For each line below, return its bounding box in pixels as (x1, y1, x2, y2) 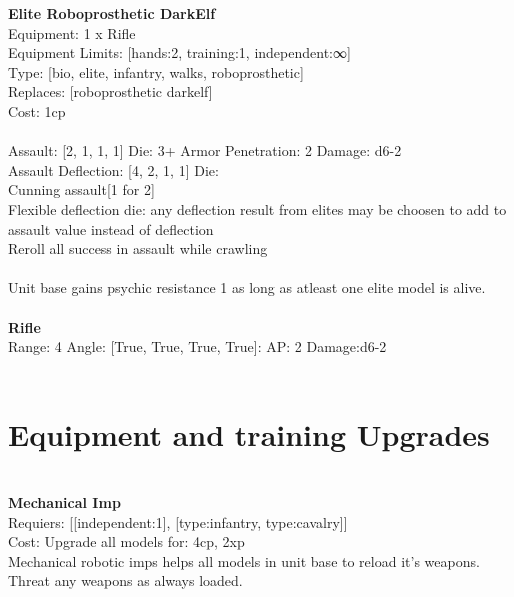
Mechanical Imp (8, 492, 121, 512)
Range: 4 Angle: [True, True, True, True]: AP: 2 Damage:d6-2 (8, 336, 387, 357)
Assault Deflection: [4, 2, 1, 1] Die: (8, 159, 219, 180)
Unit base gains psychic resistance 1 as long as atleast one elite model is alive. (8, 277, 486, 298)
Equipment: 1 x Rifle (8, 22, 136, 43)
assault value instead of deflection (8, 218, 214, 239)
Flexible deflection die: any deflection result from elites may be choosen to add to (8, 198, 507, 219)
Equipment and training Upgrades (8, 414, 490, 455)
